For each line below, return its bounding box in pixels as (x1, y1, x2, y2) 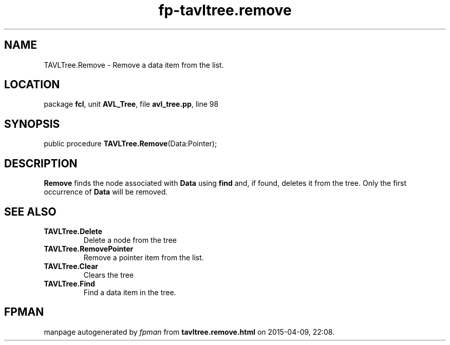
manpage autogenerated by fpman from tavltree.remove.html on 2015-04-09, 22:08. (44, 327, 335, 336)
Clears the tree (83, 270, 134, 279)
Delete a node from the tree (83, 235, 177, 244)
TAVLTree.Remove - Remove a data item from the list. (44, 60, 224, 69)
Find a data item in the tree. (83, 287, 176, 297)
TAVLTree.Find (44, 279, 95, 288)
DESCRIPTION (4, 157, 78, 170)
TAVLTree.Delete (44, 226, 103, 236)
